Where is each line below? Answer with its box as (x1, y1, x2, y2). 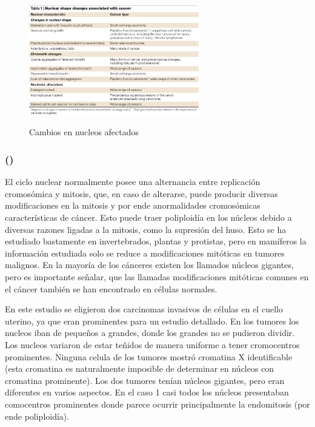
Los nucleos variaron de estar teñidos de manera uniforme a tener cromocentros (5, 338, 300, 351)
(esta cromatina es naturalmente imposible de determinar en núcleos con (5, 362, 274, 375)
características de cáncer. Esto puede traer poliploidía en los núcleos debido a (5, 211, 292, 224)
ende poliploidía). (5, 409, 70, 422)
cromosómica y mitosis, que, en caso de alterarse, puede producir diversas (5, 187, 278, 200)
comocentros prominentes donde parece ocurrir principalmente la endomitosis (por (5, 397, 310, 410)
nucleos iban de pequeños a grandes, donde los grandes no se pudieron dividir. (5, 326, 295, 339)
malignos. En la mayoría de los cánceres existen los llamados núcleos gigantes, (5, 258, 294, 271)
